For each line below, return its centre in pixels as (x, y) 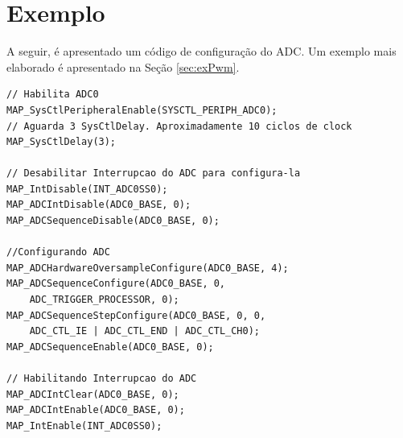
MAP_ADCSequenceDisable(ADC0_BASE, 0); (113, 221)
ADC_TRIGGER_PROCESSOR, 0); (104, 300)
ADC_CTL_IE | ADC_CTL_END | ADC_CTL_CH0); (144, 331)
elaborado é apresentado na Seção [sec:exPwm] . (123, 66)
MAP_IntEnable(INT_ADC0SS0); (84, 426)
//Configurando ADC (58, 252)
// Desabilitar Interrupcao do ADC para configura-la (154, 174)
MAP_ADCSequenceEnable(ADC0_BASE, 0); (110, 347)
